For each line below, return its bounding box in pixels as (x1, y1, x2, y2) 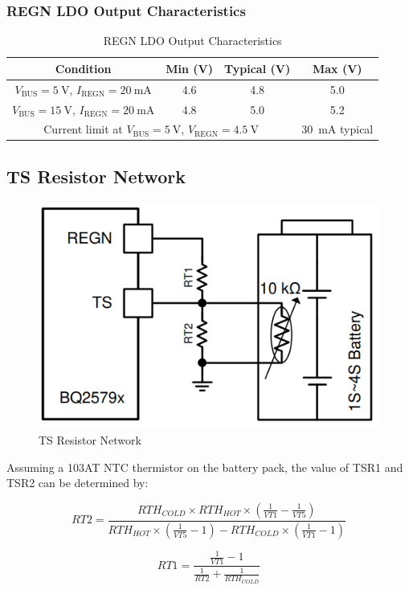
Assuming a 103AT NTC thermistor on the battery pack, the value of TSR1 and (6, 458, 403, 475)
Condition (55, 59, 112, 76)
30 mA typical (301, 121, 374, 137)
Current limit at (43, 121, 123, 137)
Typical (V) (224, 59, 291, 76)
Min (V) (166, 59, 214, 76)
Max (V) (312, 59, 362, 76)
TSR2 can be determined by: (6, 474, 149, 491)
